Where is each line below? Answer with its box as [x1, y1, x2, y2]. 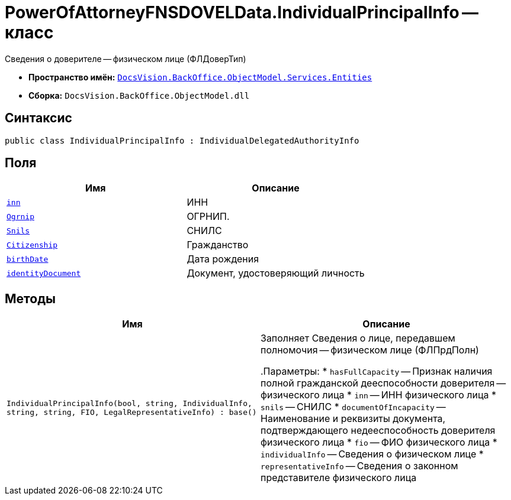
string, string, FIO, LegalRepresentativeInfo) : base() [7, 408, 257, 417]
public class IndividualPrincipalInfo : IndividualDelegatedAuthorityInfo [5, 135, 359, 145]
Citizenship [7, 240, 58, 249]
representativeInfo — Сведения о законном [261, 460, 458, 472]
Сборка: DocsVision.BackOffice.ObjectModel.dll [28, 90, 250, 100]
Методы [5, 291, 56, 306]
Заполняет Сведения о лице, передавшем [261, 332, 455, 345]
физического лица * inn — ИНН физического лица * [261, 389, 497, 401]
